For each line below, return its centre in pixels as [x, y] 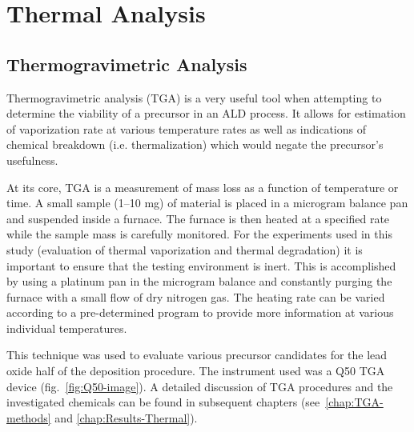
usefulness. [32, 160]
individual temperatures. [67, 328]
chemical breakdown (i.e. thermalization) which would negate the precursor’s [195, 144]
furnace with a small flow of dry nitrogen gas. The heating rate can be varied [196, 296]
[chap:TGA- [354, 402]
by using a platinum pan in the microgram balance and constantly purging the [199, 281]
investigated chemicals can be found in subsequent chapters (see [163, 402]
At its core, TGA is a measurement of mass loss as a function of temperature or [203, 187]
